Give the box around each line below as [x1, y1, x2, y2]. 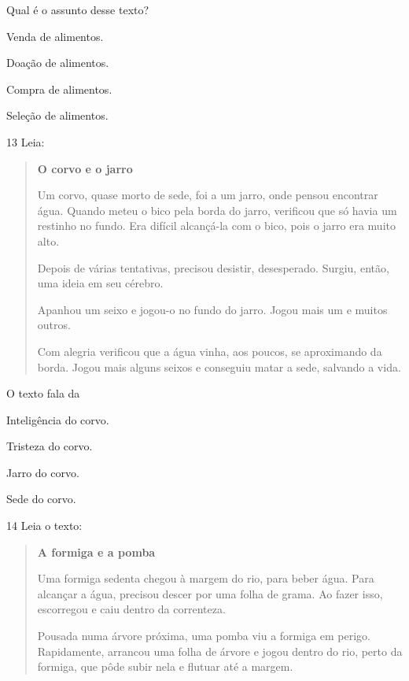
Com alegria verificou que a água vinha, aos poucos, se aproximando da [37, 342, 382, 359]
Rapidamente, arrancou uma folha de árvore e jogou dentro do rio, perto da [37, 642, 403, 659]
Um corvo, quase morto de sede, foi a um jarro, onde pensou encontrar [37, 187, 378, 203]
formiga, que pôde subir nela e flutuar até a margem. [37, 658, 293, 675]
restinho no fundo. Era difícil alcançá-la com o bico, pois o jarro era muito [37, 217, 396, 234]
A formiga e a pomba [37, 543, 156, 560]
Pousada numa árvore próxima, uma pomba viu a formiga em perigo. [37, 627, 371, 644]
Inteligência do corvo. [6, 411, 109, 427]
